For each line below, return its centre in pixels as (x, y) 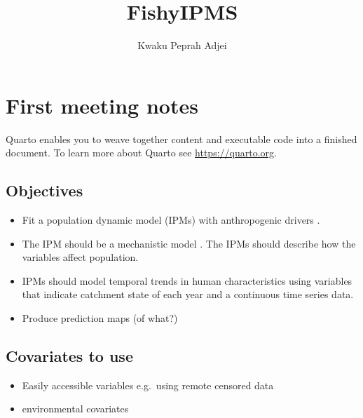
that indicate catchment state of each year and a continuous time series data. (188, 294)
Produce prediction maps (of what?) (100, 318)
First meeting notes (102, 105)
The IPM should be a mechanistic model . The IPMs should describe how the (189, 243)
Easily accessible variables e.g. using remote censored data (148, 385)
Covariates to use (69, 356)
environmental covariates (75, 409)
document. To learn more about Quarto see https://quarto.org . (141, 153)
